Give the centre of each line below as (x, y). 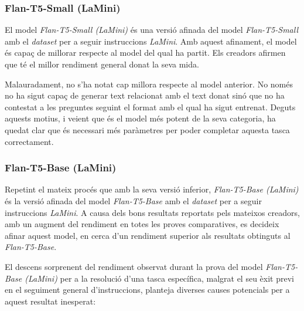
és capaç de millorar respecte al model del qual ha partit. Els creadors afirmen (145, 53)
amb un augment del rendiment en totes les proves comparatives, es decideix (142, 224)
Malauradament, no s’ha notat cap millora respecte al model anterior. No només (149, 84)
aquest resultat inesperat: (50, 301)
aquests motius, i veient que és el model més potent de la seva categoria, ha (140, 118)
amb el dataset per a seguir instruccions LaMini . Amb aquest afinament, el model (151, 41)
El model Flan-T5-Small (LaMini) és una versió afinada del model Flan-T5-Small (151, 30)
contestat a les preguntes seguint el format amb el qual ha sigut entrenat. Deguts (150, 107)
